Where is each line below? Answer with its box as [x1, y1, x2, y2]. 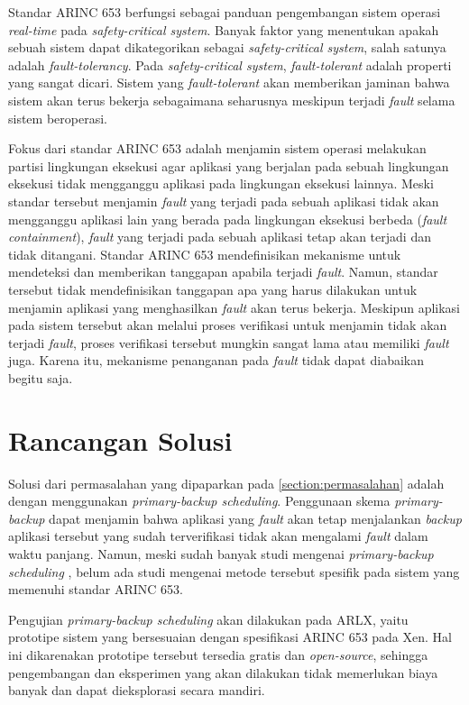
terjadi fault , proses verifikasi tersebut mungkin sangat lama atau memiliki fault [8, 333, 449, 352]
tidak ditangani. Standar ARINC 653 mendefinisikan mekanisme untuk [8, 244, 401, 263]
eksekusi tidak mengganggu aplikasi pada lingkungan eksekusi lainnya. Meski [8, 174, 434, 193]
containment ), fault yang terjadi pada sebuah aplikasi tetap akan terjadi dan [8, 227, 431, 246]
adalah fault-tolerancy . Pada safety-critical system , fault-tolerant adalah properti [8, 55, 452, 74]
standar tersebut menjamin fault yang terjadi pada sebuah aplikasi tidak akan [8, 191, 439, 210]
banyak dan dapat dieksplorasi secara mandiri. [8, 681, 265, 700]
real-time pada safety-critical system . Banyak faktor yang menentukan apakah [8, 20, 439, 39]
